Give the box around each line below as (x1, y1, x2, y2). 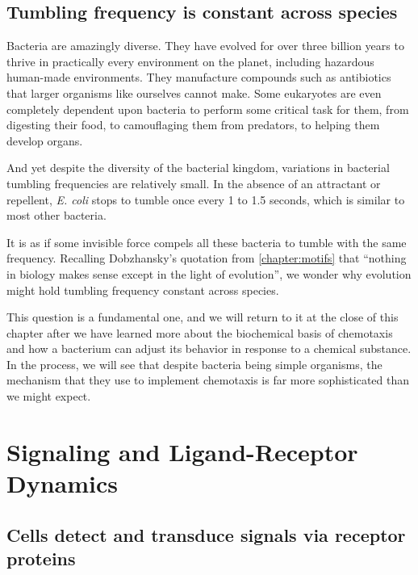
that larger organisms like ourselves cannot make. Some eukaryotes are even (6, 84, 382, 101)
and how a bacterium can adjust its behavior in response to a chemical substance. (6, 340, 412, 357)
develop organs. (6, 132, 83, 149)
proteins (6, 546, 76, 571)
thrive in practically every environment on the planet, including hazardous (6, 52, 374, 69)
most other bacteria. (6, 207, 107, 224)
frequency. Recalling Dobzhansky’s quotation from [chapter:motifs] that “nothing (6, 250, 407, 267)
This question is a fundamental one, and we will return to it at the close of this (6, 308, 399, 325)
